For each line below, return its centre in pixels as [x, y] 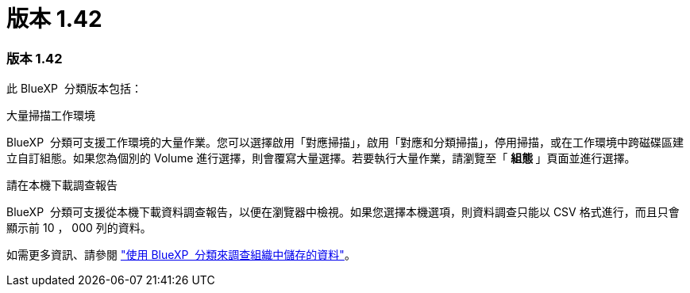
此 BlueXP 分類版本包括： [74, 89]
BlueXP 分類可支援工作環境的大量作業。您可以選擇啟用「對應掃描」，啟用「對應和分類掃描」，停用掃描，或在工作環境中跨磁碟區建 [345, 143]
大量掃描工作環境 [51, 116]
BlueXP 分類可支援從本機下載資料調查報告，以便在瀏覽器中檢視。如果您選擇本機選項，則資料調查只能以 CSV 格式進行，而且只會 [343, 212]
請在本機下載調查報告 [62, 185]
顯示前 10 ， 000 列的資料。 [79, 228]
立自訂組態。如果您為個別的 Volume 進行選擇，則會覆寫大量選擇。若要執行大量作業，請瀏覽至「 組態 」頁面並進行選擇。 [321, 158]
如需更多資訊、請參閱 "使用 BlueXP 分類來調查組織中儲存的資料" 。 [181, 255]
